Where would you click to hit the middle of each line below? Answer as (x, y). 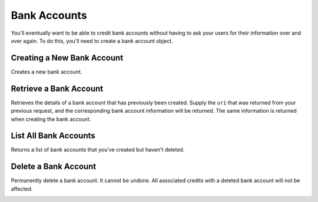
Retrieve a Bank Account (57, 88)
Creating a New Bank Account (67, 58)
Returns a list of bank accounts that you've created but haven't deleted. (98, 150)
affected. (22, 188)
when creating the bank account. (51, 119)
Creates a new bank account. (47, 72)
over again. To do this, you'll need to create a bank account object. (92, 41)
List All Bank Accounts (53, 136)
